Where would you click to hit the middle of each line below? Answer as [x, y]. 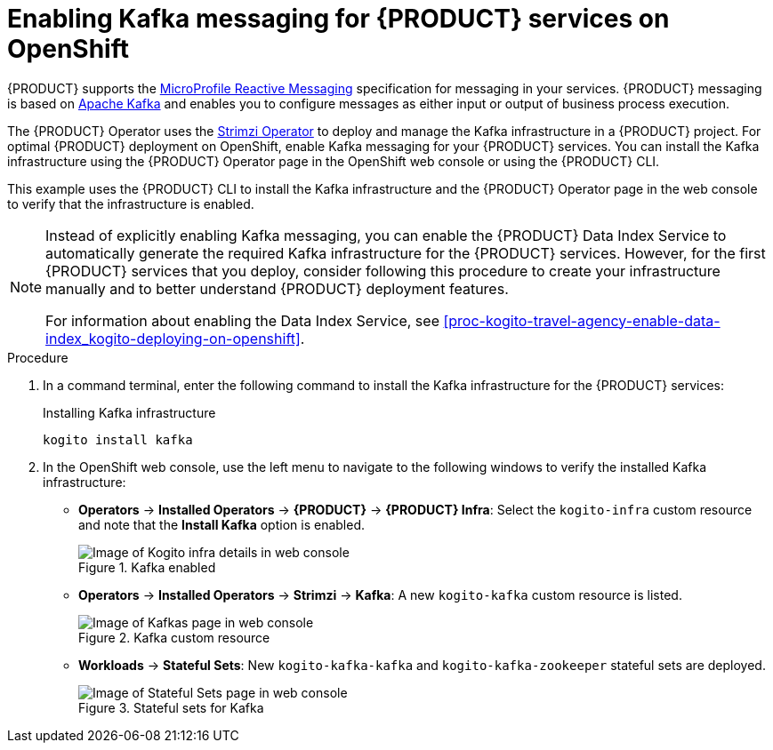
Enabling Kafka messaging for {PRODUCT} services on [338, 19]
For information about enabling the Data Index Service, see [242, 320]
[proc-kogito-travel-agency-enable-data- [582, 320]
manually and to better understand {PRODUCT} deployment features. [277, 288]
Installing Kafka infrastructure [129, 412]
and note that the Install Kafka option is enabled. [222, 524]
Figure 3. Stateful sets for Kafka [171, 707]
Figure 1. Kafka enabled [147, 567]
